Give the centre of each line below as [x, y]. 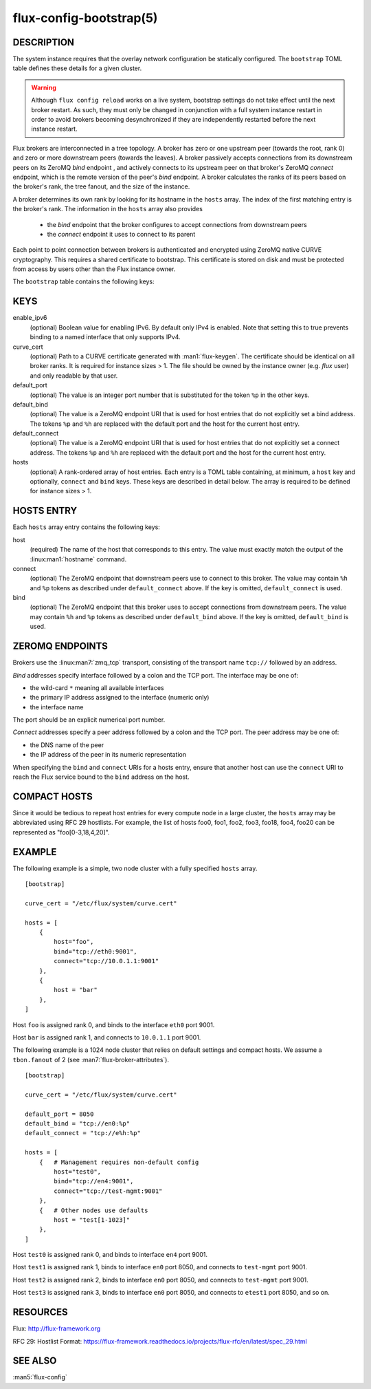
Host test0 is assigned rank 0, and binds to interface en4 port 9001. [110, 1255]
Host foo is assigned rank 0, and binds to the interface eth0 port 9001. [114, 1024]
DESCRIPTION [44, 42]
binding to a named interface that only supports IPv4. [105, 337]
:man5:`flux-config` [40, 1377]
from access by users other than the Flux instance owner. [94, 269]
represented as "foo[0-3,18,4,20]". [61, 832]
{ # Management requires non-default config [119, 1162]
